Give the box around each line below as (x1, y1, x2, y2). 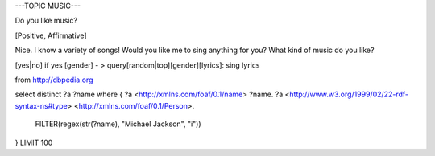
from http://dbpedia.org (14, 75, 93, 84)
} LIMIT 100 (14, 138, 53, 147)
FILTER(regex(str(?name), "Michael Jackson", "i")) (35, 119, 201, 129)
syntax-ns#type (14, 101, 68, 110)
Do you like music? (14, 16, 78, 26)
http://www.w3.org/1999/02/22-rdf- (289, 89, 408, 100)
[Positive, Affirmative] (14, 31, 88, 40)
